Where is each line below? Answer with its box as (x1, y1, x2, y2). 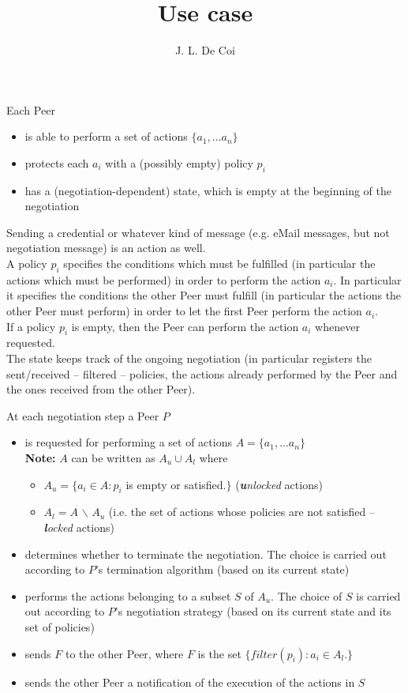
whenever (315, 318, 360, 334)
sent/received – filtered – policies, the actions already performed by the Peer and (6, 365, 398, 382)
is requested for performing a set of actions (24, 434, 232, 450)
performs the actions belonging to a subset (24, 587, 231, 604)
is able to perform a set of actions (24, 128, 188, 145)
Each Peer (6, 101, 55, 118)
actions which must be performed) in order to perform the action (6, 271, 321, 288)
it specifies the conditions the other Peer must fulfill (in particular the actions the (6, 287, 402, 303)
